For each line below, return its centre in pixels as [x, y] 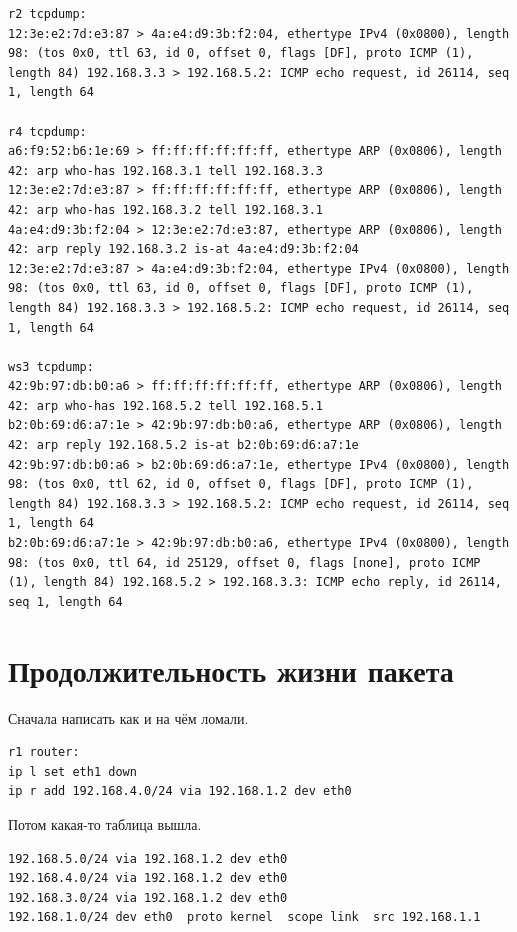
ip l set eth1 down [72, 771]
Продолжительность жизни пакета [231, 669]
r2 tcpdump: [47, 14]
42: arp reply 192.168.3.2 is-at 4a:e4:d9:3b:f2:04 [183, 249]
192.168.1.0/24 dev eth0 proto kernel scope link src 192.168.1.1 [244, 917]
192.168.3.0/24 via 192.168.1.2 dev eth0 [148, 897]
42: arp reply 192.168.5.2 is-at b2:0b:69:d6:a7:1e [183, 445]
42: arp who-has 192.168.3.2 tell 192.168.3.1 [165, 209]
